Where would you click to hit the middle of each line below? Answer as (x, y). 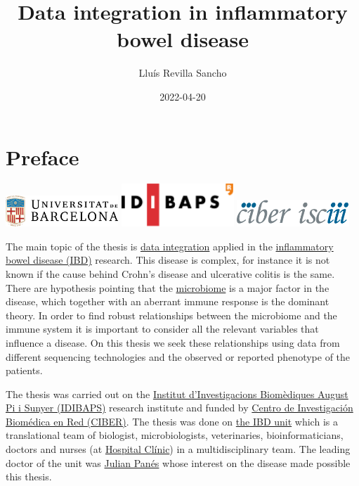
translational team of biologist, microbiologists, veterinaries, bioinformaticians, (175, 435)
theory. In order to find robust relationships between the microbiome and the (171, 315)
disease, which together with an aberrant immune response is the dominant (168, 301)
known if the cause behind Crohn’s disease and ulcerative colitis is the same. (170, 273)
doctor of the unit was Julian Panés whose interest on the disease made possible (178, 462)
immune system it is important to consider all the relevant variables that (162, 329)
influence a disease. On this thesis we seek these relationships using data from (173, 342)
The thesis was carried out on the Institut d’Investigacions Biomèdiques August (177, 394)
